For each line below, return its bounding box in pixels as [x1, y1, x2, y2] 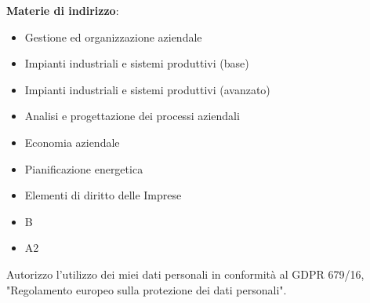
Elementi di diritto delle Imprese [24, 187, 182, 203]
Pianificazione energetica [24, 160, 143, 177]
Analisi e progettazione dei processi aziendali [24, 108, 240, 124]
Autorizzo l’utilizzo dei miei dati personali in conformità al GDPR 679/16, [6, 265, 365, 282]
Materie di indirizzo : [6, 2, 119, 18]
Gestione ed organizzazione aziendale [24, 28, 202, 45]
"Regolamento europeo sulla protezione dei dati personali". [6, 281, 287, 298]
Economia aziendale [24, 133, 120, 150]
